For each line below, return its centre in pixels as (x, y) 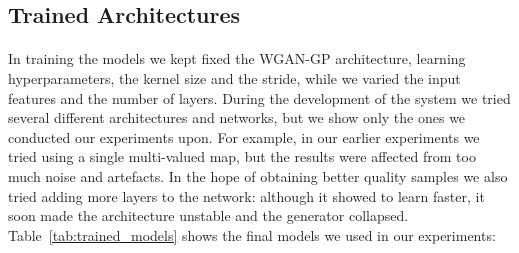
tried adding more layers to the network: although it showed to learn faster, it (246, 195)
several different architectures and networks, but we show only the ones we (237, 117)
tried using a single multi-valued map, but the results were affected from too (242, 156)
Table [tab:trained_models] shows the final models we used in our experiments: (252, 234)
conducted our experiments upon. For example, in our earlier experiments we (244, 136)
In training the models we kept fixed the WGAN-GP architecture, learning (237, 58)
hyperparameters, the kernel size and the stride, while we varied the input (234, 77)
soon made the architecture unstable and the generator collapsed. (208, 215)
